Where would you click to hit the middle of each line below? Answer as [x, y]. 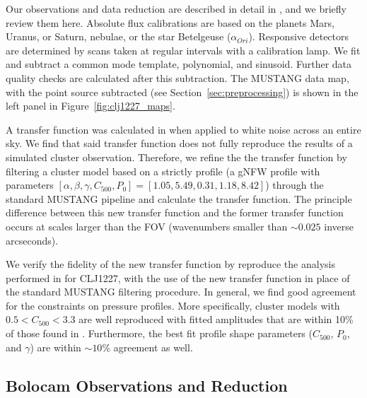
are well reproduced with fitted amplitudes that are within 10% [216, 319]
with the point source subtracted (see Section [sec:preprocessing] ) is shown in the [182, 92]
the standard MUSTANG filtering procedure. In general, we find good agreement [181, 292]
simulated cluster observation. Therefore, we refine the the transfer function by [176, 157]
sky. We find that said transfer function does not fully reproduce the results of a [179, 143]
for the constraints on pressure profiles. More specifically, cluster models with [173, 305]
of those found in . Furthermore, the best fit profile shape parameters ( [159, 333]
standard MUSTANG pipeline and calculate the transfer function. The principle [179, 198]
